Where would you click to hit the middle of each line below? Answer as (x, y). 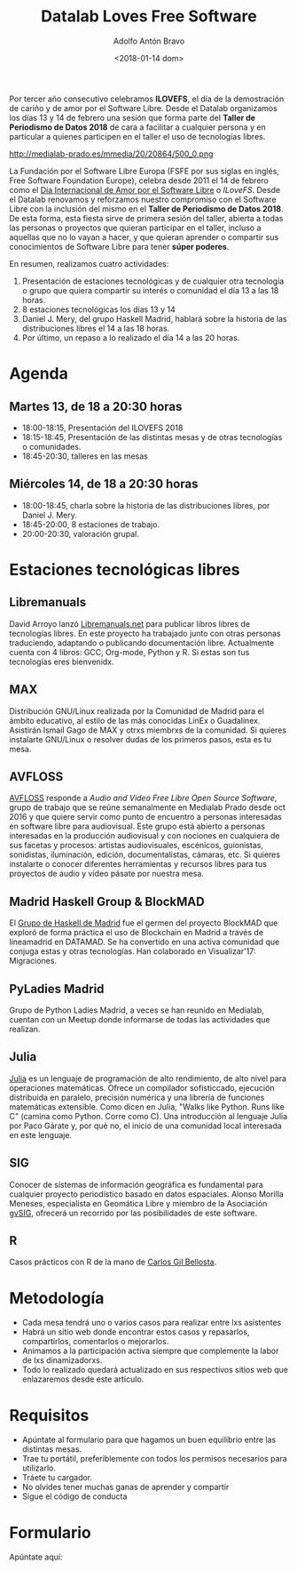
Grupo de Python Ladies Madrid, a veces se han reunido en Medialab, (137, 1010)
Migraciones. (33, 961)
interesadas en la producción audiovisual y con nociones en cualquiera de (145, 836)
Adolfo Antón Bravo (149, 41)
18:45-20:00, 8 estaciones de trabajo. (91, 524)
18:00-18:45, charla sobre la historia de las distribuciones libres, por (146, 505)
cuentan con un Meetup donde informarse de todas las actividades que (140, 1019)
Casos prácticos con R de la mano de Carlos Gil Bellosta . (113, 1262)
